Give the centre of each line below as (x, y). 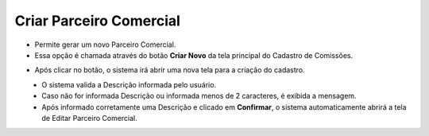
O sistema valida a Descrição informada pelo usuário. (129, 84)
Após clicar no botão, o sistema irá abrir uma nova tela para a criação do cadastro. (170, 70)
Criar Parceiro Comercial (97, 21)
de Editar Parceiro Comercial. (90, 118)
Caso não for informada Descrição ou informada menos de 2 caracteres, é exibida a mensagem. (199, 96)
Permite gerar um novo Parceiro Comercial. (105, 45)
